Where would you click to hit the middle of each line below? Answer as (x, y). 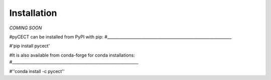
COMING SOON (26, 28)
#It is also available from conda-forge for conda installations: (72, 55)
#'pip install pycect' (30, 46)
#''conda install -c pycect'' (37, 71)
